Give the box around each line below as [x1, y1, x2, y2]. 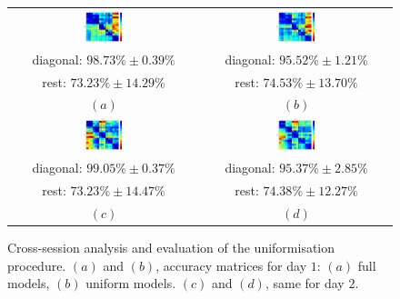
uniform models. [85, 274, 176, 293]
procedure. [7, 255, 66, 274]
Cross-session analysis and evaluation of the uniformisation [7, 238, 335, 257]
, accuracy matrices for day [155, 255, 307, 274]
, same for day [265, 274, 345, 293]
